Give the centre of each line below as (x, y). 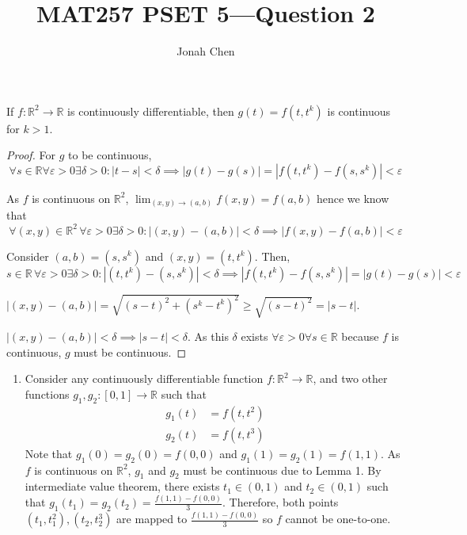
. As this (208, 336)
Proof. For (31, 155)
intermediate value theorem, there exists (122, 486)
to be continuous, (110, 155)
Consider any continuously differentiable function (144, 378)
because (360, 336)
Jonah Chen (206, 51)
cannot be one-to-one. (338, 519)
